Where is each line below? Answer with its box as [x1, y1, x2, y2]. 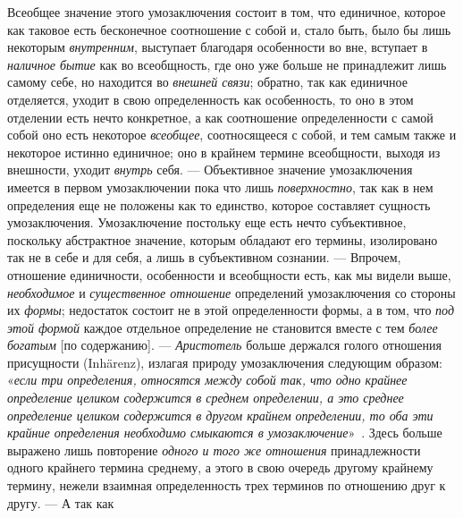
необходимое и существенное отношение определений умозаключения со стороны [7, 283, 456, 301]
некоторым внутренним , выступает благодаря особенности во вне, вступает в [7, 38, 428, 56]
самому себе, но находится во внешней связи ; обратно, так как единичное [7, 72, 408, 91]
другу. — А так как [7, 493, 114, 512]
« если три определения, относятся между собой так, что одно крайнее [7, 370, 408, 389]
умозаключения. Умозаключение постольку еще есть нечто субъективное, [7, 213, 407, 232]
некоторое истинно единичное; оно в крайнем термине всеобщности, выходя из [7, 142, 441, 161]
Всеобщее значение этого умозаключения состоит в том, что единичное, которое [7, 3, 446, 21]
